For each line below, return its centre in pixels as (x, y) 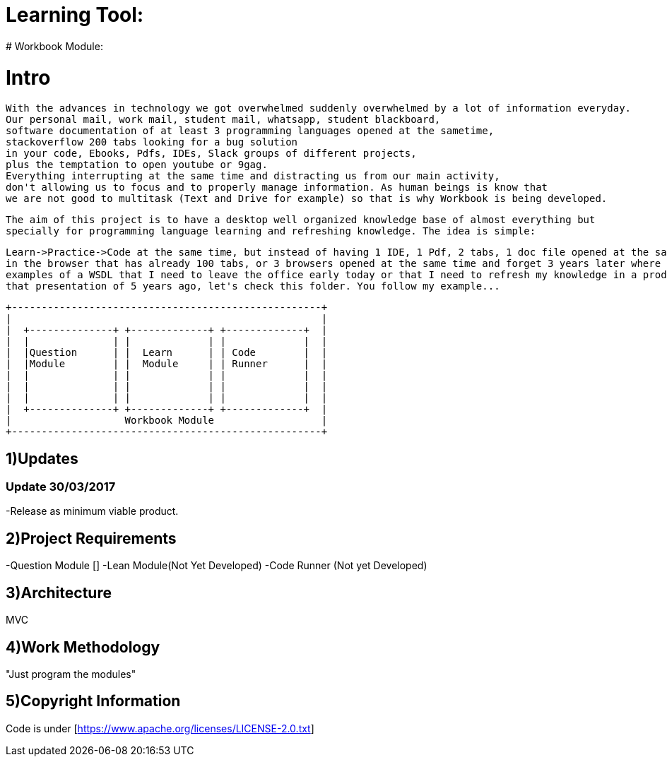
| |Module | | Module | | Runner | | (167, 364)
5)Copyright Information (93, 701)
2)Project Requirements (91, 538)
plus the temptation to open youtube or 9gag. (137, 165)
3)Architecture (59, 593)
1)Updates (42, 458)
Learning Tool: (75, 15)
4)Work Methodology (83, 647)
